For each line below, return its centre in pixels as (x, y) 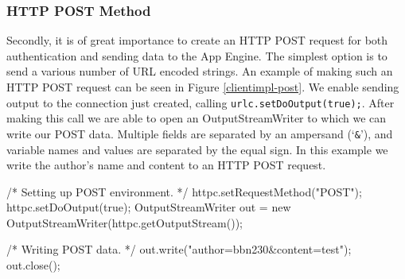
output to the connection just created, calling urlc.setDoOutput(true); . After (201, 102)
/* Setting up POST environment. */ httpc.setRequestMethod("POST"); (184, 191)
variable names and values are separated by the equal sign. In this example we (197, 149)
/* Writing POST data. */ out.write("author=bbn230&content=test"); (179, 249)
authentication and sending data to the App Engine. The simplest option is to (197, 55)
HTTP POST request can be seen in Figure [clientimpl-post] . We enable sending (203, 87)
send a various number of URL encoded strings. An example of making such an (200, 71)
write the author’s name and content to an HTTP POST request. (166, 165)
